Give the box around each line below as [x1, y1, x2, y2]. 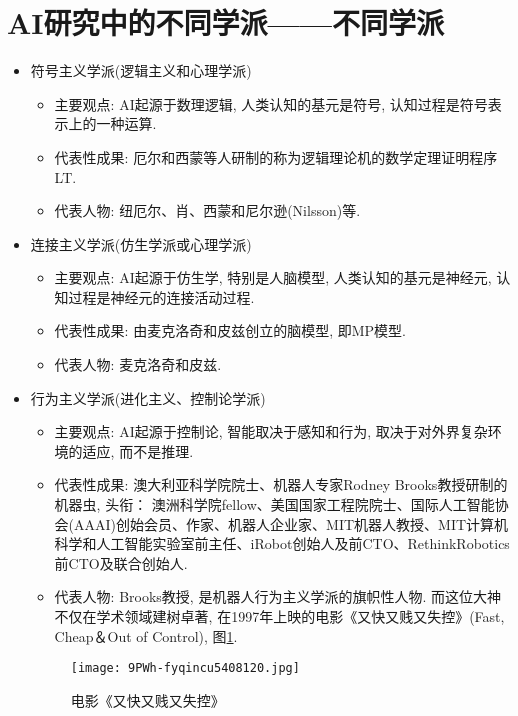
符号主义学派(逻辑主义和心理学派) [30, 60, 252, 81]
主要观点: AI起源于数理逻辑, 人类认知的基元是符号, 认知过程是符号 [54, 93, 488, 114]
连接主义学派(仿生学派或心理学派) [30, 233, 252, 254]
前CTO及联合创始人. [54, 552, 188, 573]
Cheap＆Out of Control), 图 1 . [54, 625, 238, 646]
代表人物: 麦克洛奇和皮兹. [54, 354, 222, 375]
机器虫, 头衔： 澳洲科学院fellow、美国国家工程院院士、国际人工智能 [54, 494, 495, 515]
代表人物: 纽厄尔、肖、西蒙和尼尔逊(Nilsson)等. [54, 200, 361, 221]
